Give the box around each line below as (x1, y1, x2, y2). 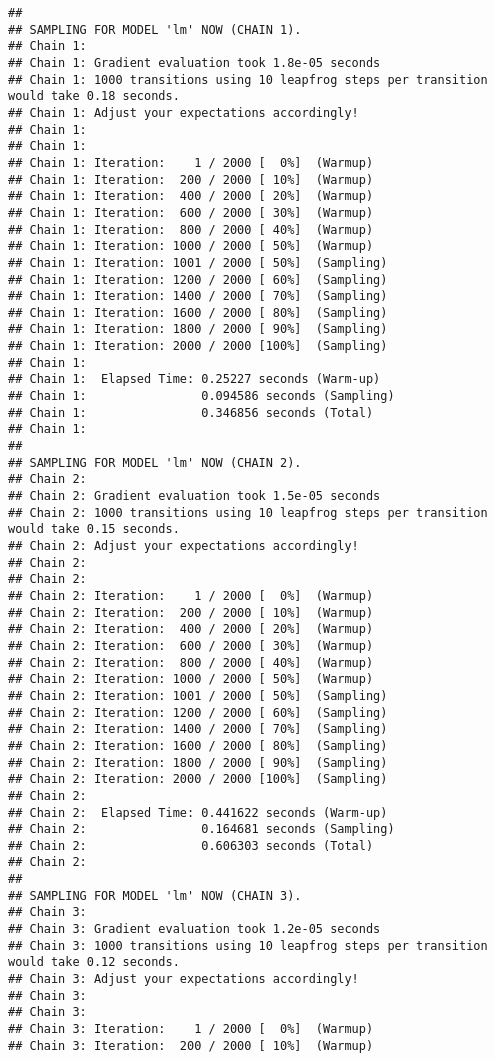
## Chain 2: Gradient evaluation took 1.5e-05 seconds (8, 489, 381, 504)
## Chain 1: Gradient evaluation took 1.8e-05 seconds (8, 55, 381, 70)
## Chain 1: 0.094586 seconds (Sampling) (8, 389, 395, 404)
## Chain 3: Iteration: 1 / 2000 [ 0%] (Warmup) (8, 1022, 374, 1037)
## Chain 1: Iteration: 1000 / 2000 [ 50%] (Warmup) (8, 239, 374, 254)
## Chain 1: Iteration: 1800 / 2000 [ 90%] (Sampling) (8, 322, 388, 337)
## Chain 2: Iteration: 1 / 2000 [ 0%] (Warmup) (8, 588, 374, 603)
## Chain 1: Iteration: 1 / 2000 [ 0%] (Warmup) (8, 155, 374, 170)
